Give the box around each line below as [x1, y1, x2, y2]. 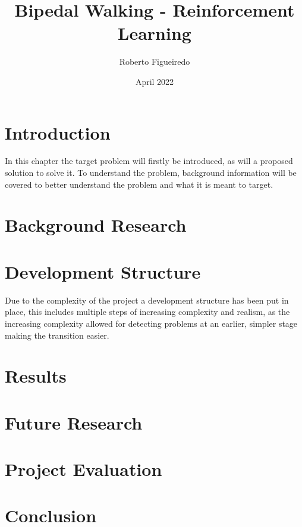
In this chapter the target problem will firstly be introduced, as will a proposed [5, 154, 293, 167]
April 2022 [135, 75, 174, 87]
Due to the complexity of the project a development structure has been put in [5, 294, 289, 306]
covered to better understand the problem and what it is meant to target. [5, 178, 273, 190]
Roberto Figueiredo [119, 55, 190, 68]
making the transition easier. [5, 329, 109, 341]
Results [5, 364, 67, 388]
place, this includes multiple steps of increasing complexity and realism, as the [5, 305, 290, 318]
